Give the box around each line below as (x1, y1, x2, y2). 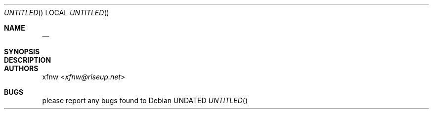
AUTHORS (4, 64, 39, 73)
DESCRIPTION (4, 56, 51, 64)
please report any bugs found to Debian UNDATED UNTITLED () (42, 96, 248, 105)
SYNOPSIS (4, 47, 40, 56)
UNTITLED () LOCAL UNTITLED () (4, 8, 109, 17)
